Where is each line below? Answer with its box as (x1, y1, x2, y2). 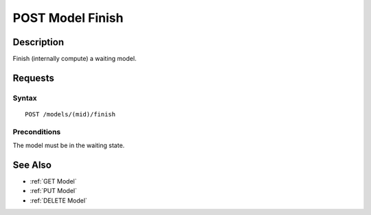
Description (12, 36, 65, 48)
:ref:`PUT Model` (30, 187, 77, 195)
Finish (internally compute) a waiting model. (12, 55, 137, 63)
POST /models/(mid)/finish (25, 110, 116, 118)
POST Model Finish (12, 10, 124, 25)
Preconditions (12, 127, 61, 136)
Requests (12, 72, 54, 84)
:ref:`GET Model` (30, 177, 77, 186)
